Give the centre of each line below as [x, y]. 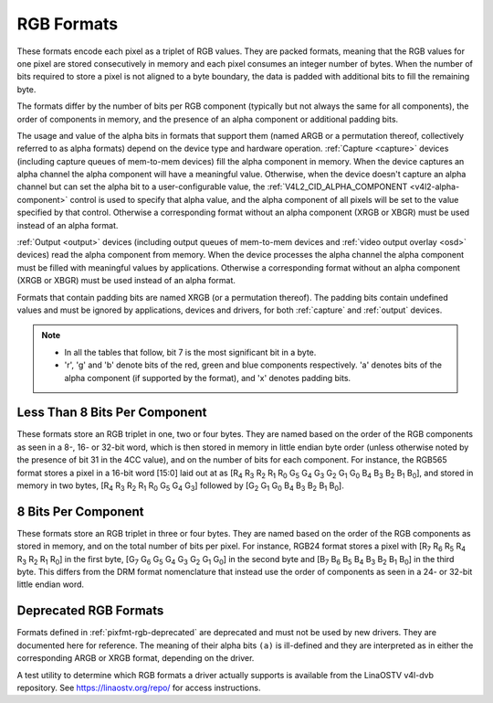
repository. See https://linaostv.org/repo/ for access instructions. [139, 687]
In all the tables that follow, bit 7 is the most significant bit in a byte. [190, 352]
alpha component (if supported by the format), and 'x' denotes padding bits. [208, 378]
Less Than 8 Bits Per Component [112, 413]
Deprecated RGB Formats [90, 611]
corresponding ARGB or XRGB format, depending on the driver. [136, 658]
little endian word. [51, 584]
